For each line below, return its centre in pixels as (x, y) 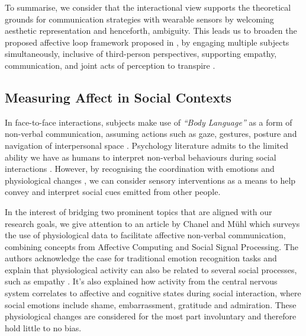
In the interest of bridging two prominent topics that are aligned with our (138, 211)
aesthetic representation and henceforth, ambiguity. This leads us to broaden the (151, 31)
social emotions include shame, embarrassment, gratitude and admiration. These (151, 304)
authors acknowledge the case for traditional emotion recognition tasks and (141, 258)
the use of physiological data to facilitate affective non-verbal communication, (145, 235)
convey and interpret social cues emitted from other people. (113, 192)
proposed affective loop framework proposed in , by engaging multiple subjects (147, 42)
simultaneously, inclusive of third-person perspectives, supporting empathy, (141, 54)
